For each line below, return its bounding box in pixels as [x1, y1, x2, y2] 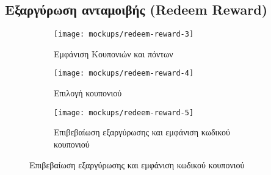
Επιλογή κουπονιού [54, 87, 122, 99]
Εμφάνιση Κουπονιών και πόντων [54, 47, 173, 60]
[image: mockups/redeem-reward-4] [54, 69, 194, 78]
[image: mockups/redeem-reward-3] [54, 30, 194, 39]
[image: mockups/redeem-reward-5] [54, 108, 194, 117]
